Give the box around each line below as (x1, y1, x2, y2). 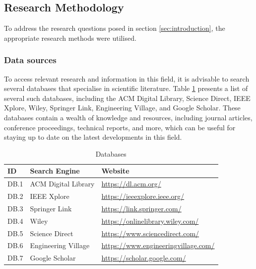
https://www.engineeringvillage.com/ (101, 240, 215, 251)
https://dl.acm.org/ (101, 179, 161, 189)
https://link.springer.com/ (101, 203, 182, 213)
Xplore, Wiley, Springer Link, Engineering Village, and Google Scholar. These (4, 102, 241, 113)
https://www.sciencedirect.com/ (101, 228, 199, 238)
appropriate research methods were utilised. (4, 32, 136, 43)
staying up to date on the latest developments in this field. (4, 132, 182, 142)
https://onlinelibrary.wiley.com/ (101, 215, 199, 226)
